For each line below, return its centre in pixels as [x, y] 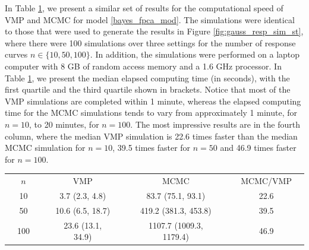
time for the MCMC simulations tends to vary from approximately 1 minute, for [151, 113]
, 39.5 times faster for [152, 148]
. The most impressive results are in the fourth [215, 124]
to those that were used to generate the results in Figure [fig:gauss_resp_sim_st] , [154, 31]
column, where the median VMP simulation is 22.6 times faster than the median [151, 136]
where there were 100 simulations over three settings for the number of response [150, 42]
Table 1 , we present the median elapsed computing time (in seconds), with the [147, 77]
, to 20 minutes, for [64, 124]
